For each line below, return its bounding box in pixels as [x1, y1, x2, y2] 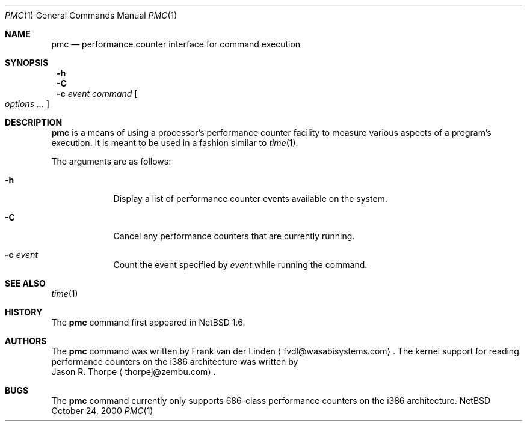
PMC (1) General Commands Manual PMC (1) [5, 10, 177, 20]
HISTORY [5, 307, 43, 317]
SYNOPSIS [5, 58, 49, 68]
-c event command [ [57, 88, 138, 99]
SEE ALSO [5, 278, 46, 288]
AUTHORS [5, 336, 47, 346]
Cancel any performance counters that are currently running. [113, 231, 355, 241]
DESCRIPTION [5, 117, 63, 127]
